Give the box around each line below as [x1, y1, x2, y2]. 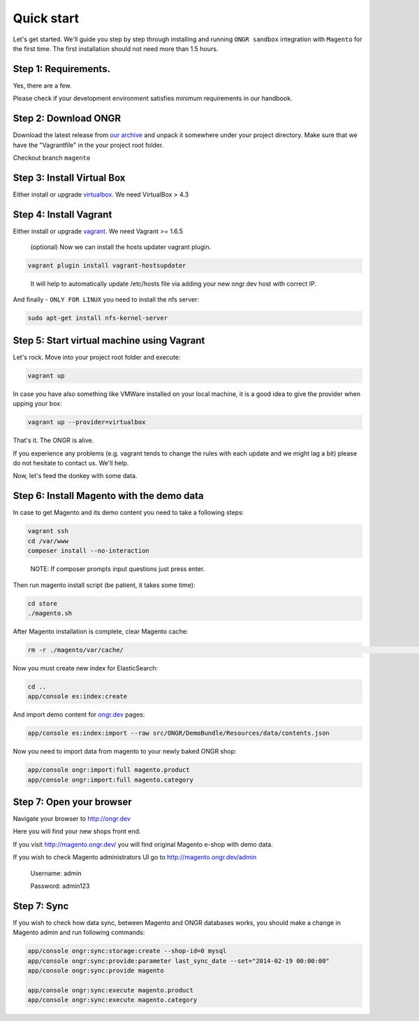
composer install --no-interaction [27, 547, 149, 555]
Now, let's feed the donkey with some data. [13, 472, 138, 480]
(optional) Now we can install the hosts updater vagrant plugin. [30, 243, 212, 251]
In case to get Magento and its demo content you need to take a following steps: [13, 508, 244, 517]
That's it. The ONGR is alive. [13, 436, 94, 444]
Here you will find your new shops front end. [13, 827, 141, 836]
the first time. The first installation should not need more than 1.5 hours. [13, 44, 219, 52]
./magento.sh [27, 609, 73, 617]
